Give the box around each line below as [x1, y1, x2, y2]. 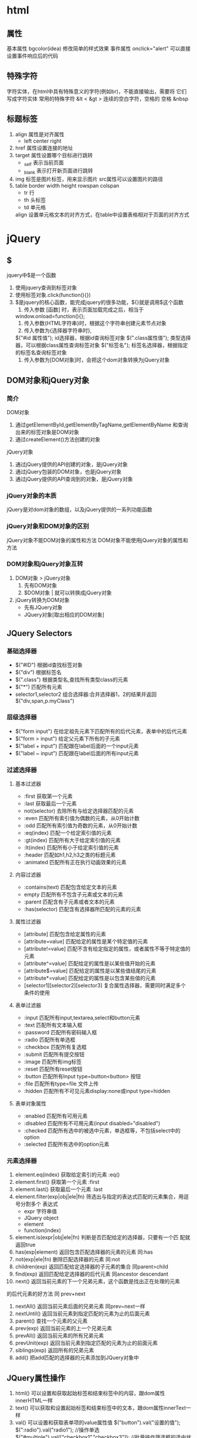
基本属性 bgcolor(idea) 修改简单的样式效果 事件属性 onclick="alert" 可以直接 [6, 45, 191, 52]
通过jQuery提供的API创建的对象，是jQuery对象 [15, 461, 128, 468]
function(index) [23, 1227, 61, 1234]
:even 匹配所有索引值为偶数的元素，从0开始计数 [23, 815, 140, 822]
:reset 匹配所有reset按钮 [23, 1065, 83, 1072]
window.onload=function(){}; [15, 313, 86, 320]
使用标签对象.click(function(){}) [15, 292, 91, 299]
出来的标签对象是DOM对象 [15, 428, 80, 435]
